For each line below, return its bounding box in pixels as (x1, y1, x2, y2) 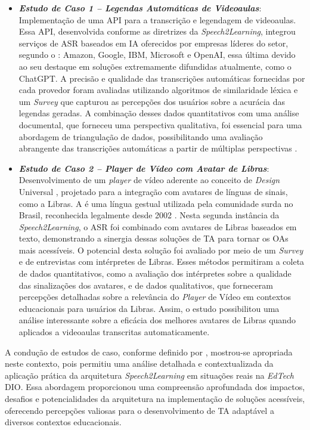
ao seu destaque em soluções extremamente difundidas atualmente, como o (18, 60, 292, 72)
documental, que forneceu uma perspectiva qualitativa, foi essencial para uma (18, 118, 302, 131)
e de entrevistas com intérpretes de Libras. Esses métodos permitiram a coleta (18, 255, 305, 268)
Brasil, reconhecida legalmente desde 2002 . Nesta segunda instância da (18, 209, 280, 221)
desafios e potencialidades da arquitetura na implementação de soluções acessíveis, (5, 392, 305, 404)
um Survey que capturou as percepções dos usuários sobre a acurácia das (18, 95, 285, 107)
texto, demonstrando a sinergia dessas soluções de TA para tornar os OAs (18, 232, 289, 245)
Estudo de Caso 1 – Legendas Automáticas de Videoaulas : (18, 2, 262, 14)
